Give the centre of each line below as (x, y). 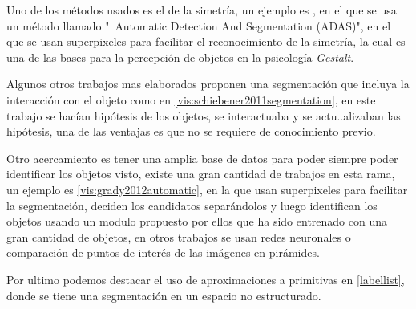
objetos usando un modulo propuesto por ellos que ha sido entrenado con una (197, 221)
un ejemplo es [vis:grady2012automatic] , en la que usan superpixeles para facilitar (207, 189)
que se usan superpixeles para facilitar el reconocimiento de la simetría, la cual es (206, 41)
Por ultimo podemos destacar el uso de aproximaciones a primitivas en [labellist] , (206, 279)
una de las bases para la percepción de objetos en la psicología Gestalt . (180, 57)
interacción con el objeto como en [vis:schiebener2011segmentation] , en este (191, 99)
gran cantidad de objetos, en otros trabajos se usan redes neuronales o (179, 236)
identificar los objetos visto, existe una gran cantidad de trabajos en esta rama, (201, 174)
